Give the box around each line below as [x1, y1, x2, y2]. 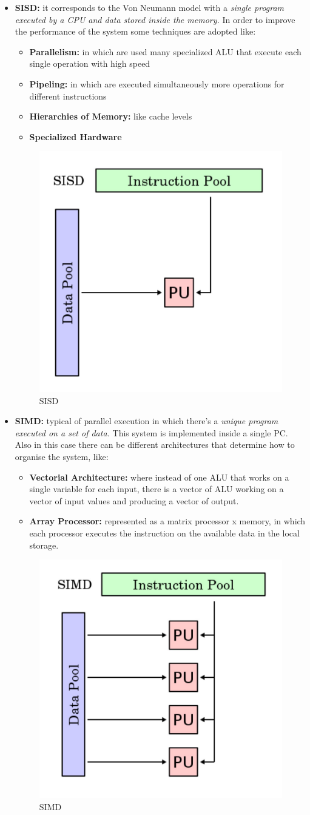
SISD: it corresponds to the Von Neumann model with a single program [15, 1, 285, 13]
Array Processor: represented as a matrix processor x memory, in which [29, 515, 306, 527]
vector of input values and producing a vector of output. [29, 494, 239, 507]
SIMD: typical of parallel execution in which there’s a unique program [15, 414, 278, 427]
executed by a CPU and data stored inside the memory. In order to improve [15, 13, 295, 25]
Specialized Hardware [29, 130, 122, 143]
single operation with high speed [29, 57, 150, 70]
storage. [29, 538, 59, 551]
